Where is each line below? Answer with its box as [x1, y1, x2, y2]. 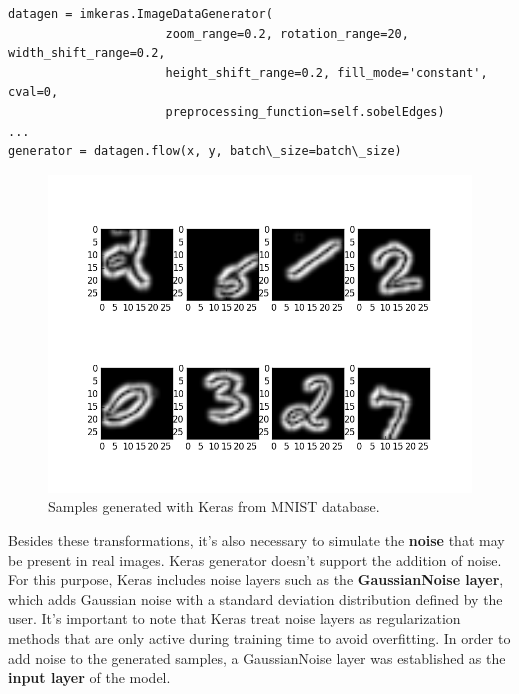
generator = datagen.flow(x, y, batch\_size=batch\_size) [8, 144, 402, 159]
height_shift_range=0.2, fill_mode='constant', [165, 65, 488, 80]
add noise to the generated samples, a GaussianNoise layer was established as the [8, 647, 506, 668]
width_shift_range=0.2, [8, 46, 166, 61]
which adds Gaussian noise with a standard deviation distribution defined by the [8, 588, 503, 609]
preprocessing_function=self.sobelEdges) [165, 104, 445, 119]
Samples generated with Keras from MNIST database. [48, 496, 380, 517]
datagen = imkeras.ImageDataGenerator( [8, 7, 273, 21]
